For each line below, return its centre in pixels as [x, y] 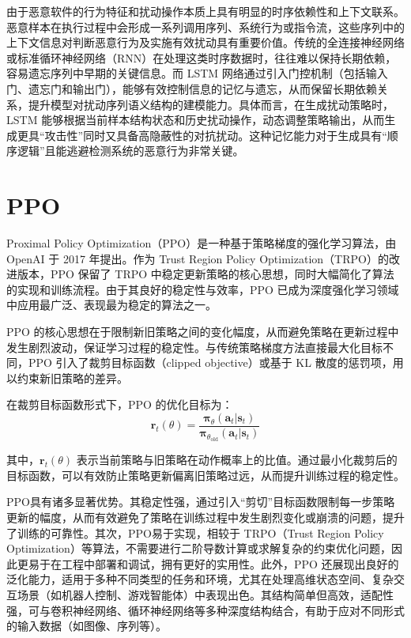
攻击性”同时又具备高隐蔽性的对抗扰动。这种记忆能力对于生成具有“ [216, 135]
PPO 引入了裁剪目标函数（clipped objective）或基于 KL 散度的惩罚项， [210, 362]
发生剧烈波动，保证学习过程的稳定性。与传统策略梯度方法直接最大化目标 [194, 347]
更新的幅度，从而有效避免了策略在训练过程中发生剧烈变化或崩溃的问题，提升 [205, 517]
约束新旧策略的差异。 [72, 378]
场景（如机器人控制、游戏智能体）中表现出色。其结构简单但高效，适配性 [205, 595]
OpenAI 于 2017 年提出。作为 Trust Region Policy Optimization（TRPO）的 [198, 258]
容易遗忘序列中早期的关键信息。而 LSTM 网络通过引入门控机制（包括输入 [197, 73]
